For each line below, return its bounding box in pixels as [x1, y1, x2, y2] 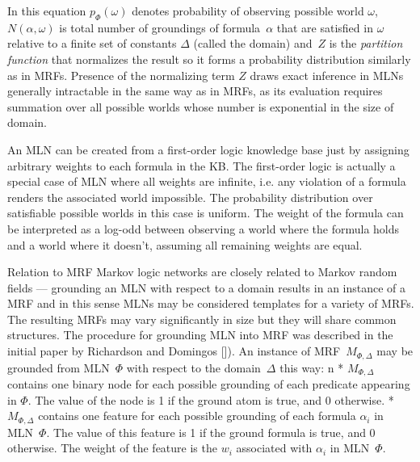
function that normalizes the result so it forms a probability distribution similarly [7, 50, 411, 67]
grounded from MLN [7, 359, 110, 376]
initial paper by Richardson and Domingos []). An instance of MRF [7, 342, 341, 359]
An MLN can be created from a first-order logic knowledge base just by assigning [7, 141, 409, 157]
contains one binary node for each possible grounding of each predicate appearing [7, 375, 410, 392]
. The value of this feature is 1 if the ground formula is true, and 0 [46, 423, 376, 440]
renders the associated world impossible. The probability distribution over [7, 188, 373, 205]
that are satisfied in [276, 19, 373, 36]
